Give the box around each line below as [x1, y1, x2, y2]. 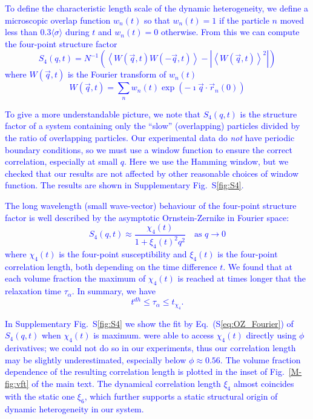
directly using [246, 329, 297, 341]
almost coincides [233, 377, 294, 389]
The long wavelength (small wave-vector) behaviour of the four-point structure [5, 199, 297, 211]
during [65, 25, 90, 38]
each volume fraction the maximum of [5, 272, 146, 285]
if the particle [219, 13, 269, 26]
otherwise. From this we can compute [160, 25, 300, 38]
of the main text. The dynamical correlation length [31, 377, 221, 389]
